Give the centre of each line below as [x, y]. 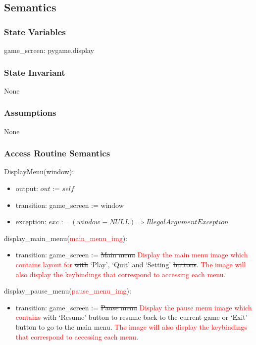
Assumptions [30, 113]
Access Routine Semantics [57, 153]
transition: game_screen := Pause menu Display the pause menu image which [134, 307]
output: [27, 188]
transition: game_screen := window [70, 205]
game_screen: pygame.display [49, 50]
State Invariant [35, 72]
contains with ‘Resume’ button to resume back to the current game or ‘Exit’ [131, 317]
